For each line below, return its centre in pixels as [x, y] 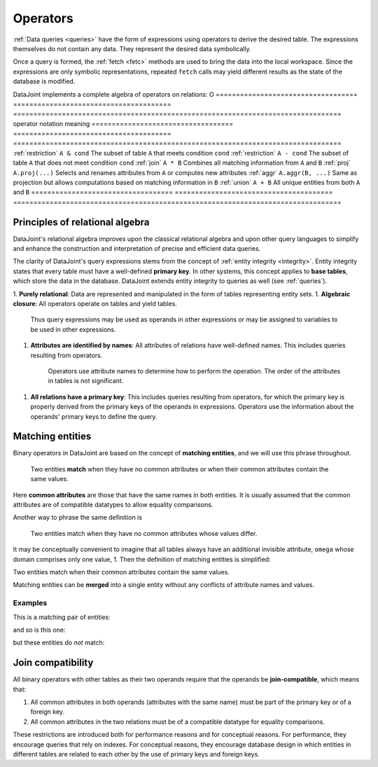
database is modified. [44, 81]
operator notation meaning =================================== [123, 123]
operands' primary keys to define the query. [94, 416]
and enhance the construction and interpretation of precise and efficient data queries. [137, 249]
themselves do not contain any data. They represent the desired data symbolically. [132, 48]
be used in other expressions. [73, 329]
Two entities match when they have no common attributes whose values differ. [144, 533]
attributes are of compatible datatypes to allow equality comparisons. [113, 505]
